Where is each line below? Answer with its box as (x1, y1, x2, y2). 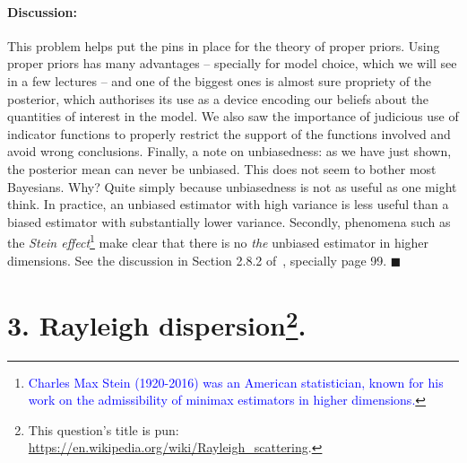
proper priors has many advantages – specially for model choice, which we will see (7, 54, 457, 73)
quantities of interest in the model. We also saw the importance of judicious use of (7, 107, 459, 126)
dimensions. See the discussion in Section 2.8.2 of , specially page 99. (7, 250, 387, 269)
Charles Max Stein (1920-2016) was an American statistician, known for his (28, 372, 444, 391)
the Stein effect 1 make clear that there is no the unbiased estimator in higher (7, 231, 429, 251)
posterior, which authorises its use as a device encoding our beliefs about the (7, 89, 429, 108)
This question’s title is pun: (28, 420, 179, 439)
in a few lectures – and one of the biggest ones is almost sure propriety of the (7, 71, 432, 90)
